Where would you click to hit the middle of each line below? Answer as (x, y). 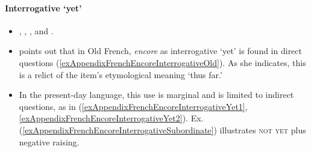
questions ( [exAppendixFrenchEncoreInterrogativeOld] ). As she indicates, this (162, 62)
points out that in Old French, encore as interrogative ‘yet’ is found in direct (160, 51)
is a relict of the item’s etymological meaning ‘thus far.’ (121, 74)
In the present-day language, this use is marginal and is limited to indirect (156, 95)
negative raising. (49, 141)
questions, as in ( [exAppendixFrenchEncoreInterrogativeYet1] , (133, 106)
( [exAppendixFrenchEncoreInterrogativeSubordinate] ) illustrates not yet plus (162, 129)
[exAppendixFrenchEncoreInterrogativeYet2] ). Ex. (111, 118)
